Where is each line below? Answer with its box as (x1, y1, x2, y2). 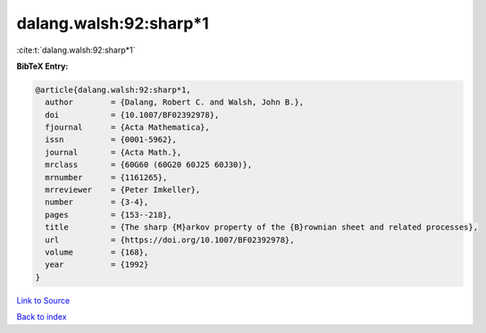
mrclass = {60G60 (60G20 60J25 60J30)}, (45, 160, 253, 170)
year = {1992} (45, 260, 149, 270)
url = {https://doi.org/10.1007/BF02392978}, (45, 235, 295, 245)
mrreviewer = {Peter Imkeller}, (45, 185, 201, 196)
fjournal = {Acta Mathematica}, (45, 122, 210, 133)
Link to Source (16, 295, 71, 305)
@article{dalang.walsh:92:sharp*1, (35, 85, 191, 95)
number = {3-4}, (45, 197, 149, 207)
